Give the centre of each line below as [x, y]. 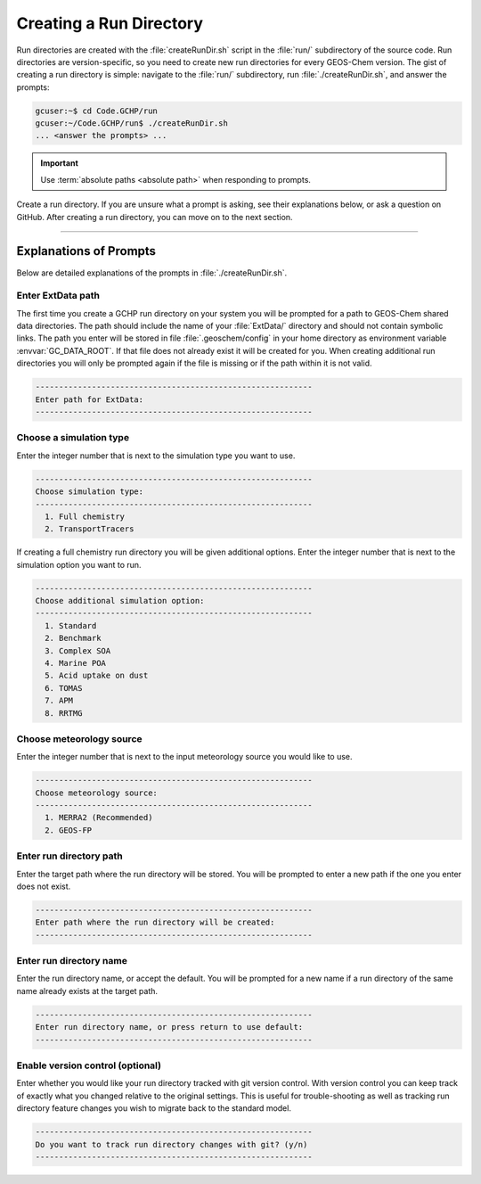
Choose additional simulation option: [120, 601]
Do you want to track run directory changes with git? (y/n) [171, 1144]
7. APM [59, 701]
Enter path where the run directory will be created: [155, 922]
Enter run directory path [70, 856]
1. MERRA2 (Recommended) [99, 818]
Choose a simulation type [73, 438]
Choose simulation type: [90, 492]
